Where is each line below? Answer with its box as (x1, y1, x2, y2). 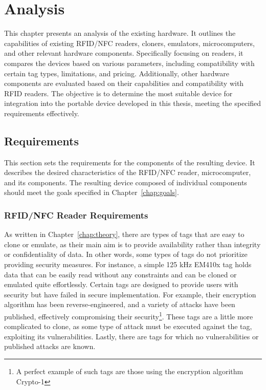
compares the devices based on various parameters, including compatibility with (4, 57, 255, 68)
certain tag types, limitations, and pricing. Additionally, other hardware (4, 68, 229, 78)
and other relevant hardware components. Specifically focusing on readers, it (4, 48, 243, 58)
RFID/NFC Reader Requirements (4, 208, 148, 221)
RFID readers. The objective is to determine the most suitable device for (4, 88, 233, 98)
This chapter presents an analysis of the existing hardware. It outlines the (4, 28, 236, 38)
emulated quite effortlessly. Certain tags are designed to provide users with (4, 279, 238, 290)
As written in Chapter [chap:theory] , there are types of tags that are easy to (4, 229, 245, 240)
